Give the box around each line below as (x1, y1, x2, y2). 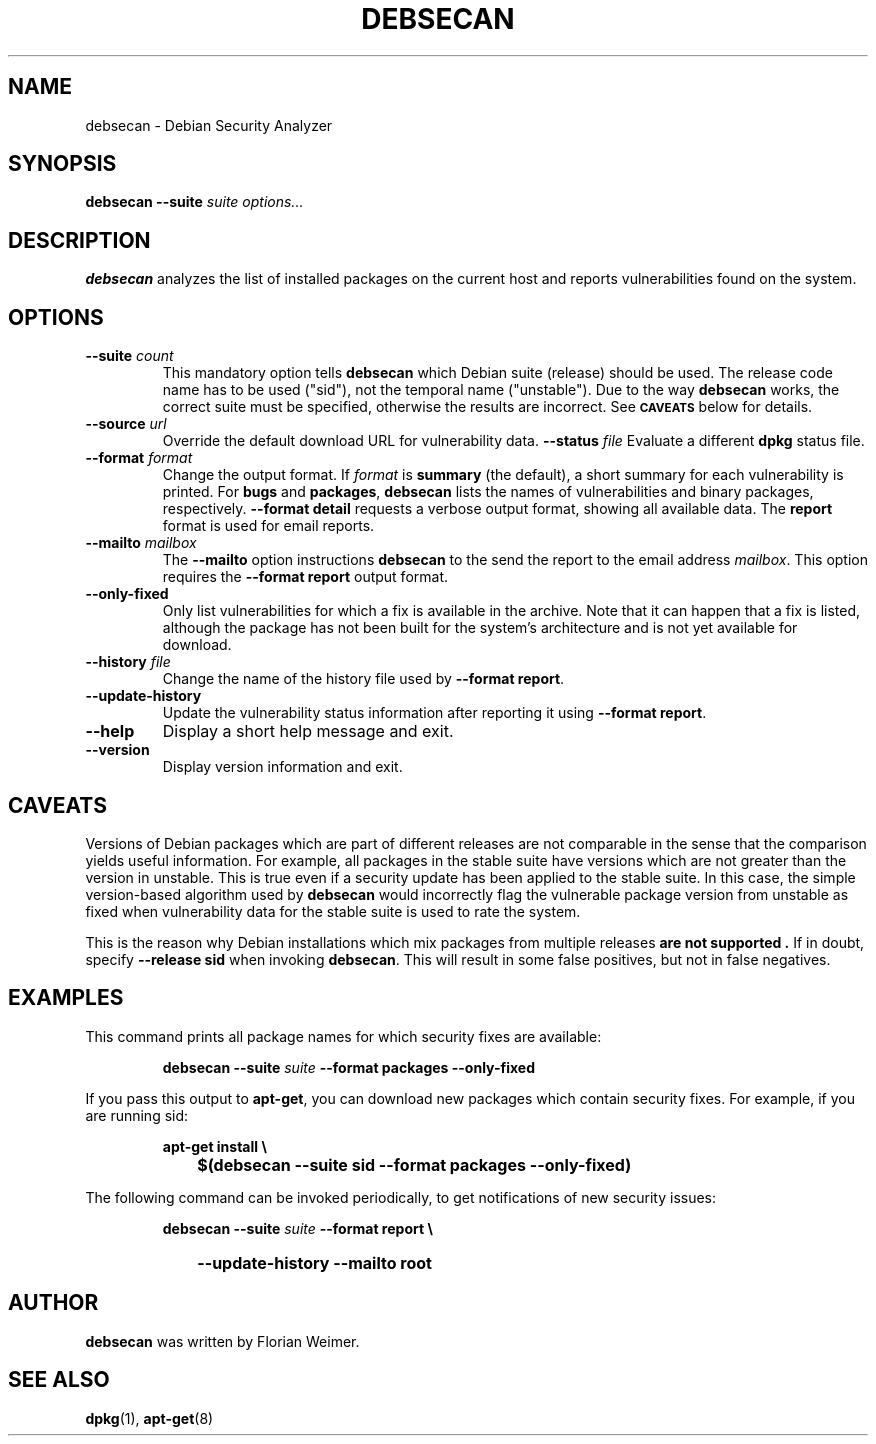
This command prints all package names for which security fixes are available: (85, 1027, 602, 1045)
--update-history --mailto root (197, 1252, 432, 1273)
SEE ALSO (8, 1367, 110, 1393)
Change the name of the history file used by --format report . (162, 670, 565, 688)
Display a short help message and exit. (162, 721, 454, 742)
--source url (85, 415, 167, 433)
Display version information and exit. (162, 758, 403, 776)
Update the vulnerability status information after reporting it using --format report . (162, 704, 707, 722)
